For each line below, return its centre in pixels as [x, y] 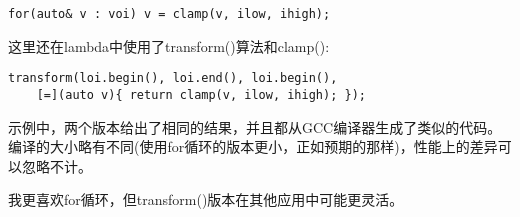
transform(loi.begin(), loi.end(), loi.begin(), [173, 78]
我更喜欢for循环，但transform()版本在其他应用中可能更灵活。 [206, 199]
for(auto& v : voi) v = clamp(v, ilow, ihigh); [169, 14]
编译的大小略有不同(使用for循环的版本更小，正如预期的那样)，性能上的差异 [253, 146]
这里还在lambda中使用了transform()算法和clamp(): [169, 45]
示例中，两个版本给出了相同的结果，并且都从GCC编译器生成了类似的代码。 [255, 126]
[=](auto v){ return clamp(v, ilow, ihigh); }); [201, 94]
